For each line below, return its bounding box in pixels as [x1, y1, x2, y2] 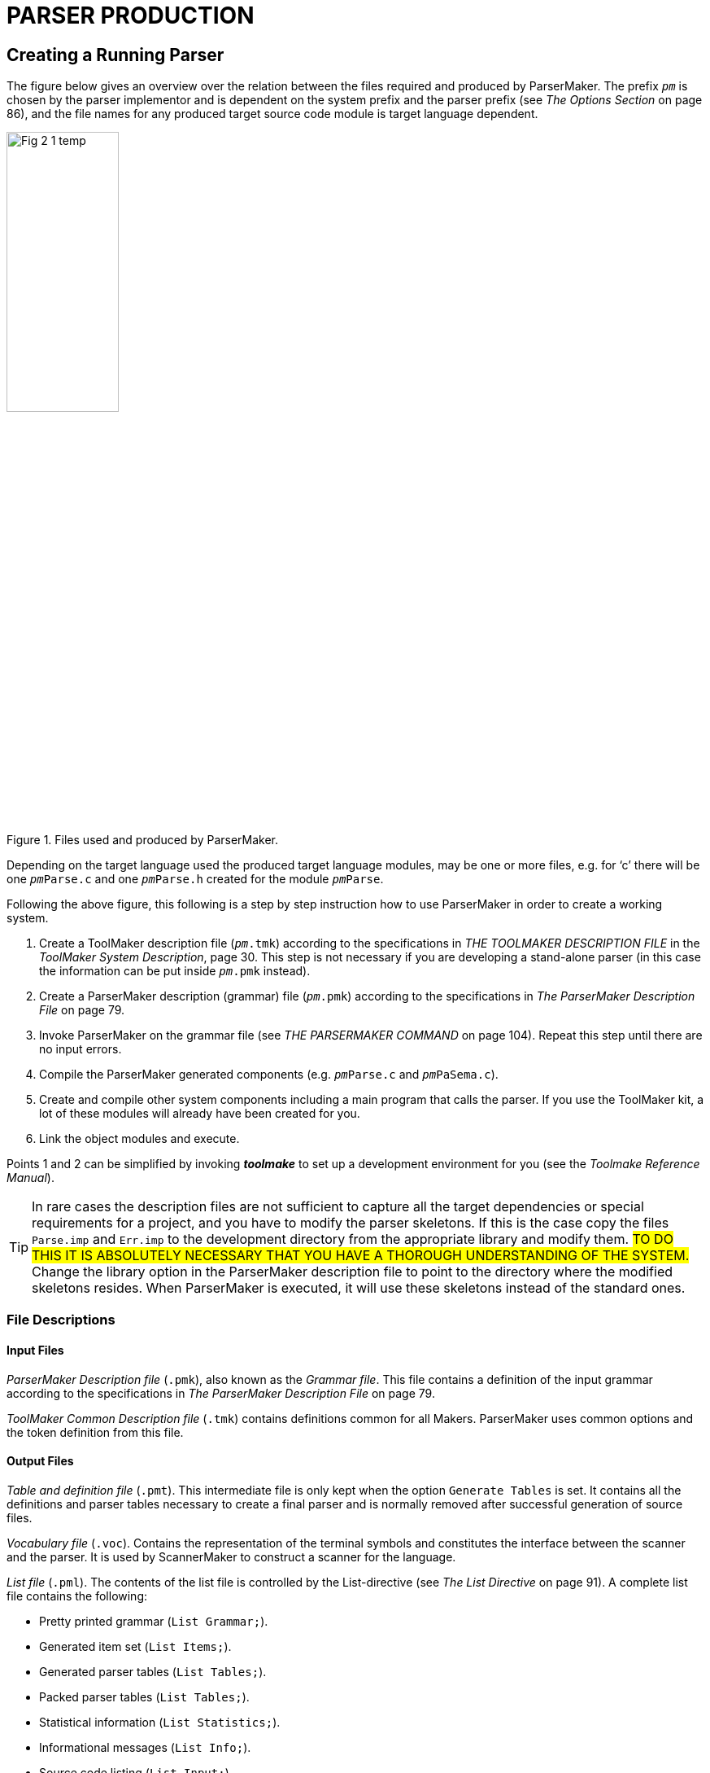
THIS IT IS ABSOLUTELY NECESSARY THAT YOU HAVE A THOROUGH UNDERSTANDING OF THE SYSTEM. [32, 1246, 690, 1263]
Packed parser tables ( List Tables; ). [39, 1689, 250, 1704]
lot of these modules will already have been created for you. [39, 1105, 360, 1120]
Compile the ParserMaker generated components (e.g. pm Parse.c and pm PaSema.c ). [39, 1066, 499, 1081]
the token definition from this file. [7, 1425, 184, 1439]
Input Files [7, 1342, 64, 1357]
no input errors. [39, 1041, 122, 1056]
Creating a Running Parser [7, 44, 224, 65]
